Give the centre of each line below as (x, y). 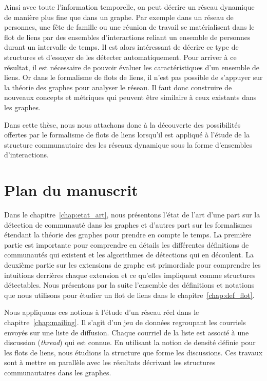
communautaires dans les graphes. (58, 372)
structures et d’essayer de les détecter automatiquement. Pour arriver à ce (120, 57)
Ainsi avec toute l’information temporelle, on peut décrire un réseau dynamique (129, 7)
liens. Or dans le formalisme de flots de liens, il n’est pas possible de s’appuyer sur (133, 77)
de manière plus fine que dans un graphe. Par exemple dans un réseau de (119, 17)
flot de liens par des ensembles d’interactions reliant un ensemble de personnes (127, 37)
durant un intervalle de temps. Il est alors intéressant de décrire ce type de (121, 47)
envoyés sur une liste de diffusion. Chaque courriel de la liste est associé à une (127, 332)
